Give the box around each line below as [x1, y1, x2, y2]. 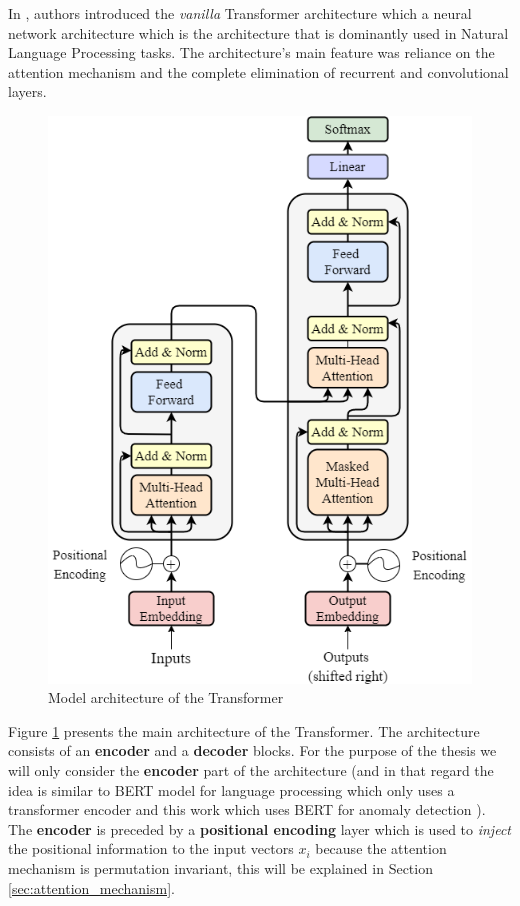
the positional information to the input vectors [8, 838, 294, 859]
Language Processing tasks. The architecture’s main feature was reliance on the [8, 42, 495, 63]
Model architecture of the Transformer [48, 687, 284, 708]
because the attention [315, 838, 447, 859]
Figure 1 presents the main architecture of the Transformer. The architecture [8, 720, 480, 741]
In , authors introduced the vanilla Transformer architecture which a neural [8, 3, 472, 23]
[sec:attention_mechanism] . [8, 877, 175, 898]
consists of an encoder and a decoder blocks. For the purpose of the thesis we [8, 740, 497, 761]
